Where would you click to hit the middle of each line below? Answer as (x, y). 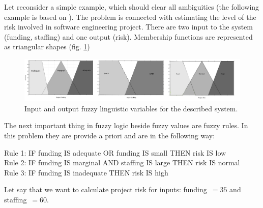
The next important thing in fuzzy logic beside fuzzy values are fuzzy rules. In (126, 125)
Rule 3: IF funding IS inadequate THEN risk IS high (86, 172)
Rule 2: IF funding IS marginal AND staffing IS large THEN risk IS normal (122, 162)
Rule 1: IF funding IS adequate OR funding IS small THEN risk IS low (115, 152)
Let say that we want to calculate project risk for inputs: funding (106, 189)
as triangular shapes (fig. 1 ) (47, 47)
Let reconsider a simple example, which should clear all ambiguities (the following (132, 7)
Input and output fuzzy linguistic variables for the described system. (131, 108)
